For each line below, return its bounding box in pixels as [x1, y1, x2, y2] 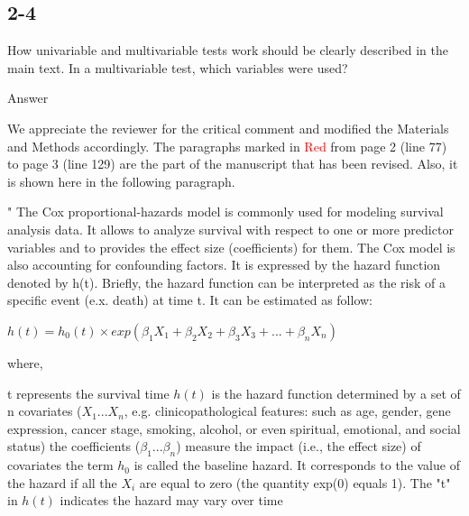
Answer [7, 88, 49, 107]
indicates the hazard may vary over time [60, 491, 283, 510]
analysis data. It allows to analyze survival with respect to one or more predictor [7, 219, 454, 238]
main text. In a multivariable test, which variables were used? [7, 58, 348, 77]
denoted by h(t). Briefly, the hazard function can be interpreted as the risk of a [7, 272, 446, 291]
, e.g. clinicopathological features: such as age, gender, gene [124, 401, 451, 420]
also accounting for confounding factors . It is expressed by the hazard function [7, 255, 441, 274]
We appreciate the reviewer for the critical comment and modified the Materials [7, 118, 449, 137]
